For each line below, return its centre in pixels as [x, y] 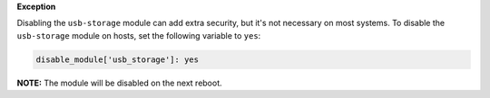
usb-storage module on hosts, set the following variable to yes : [139, 35]
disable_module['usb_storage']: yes [118, 59]
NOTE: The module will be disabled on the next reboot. [119, 83]
